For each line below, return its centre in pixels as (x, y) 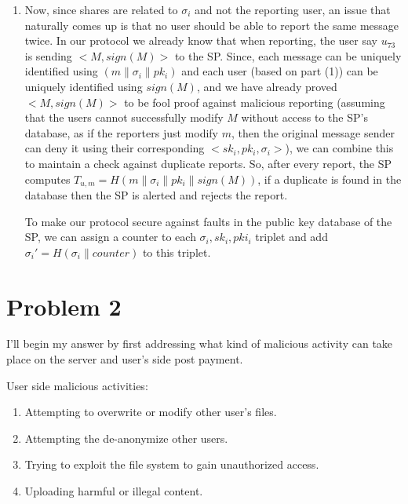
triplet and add (291, 237)
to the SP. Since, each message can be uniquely (288, 55)
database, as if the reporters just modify (122, 132)
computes (47, 179)
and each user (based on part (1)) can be (280, 71)
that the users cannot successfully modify (124, 117)
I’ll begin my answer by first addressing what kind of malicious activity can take (200, 343)
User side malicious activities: (77, 385)
